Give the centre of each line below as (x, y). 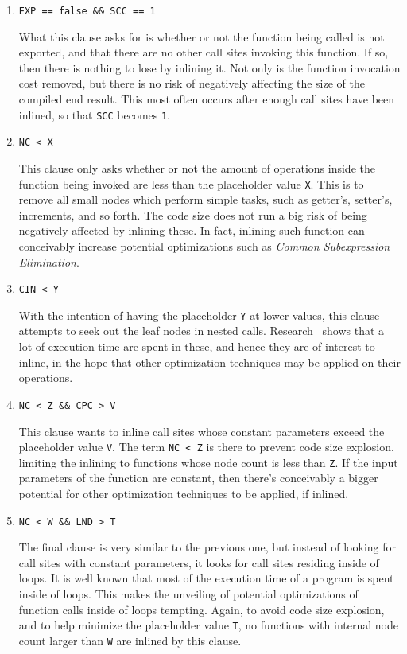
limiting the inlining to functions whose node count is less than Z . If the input (208, 462)
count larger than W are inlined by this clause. (130, 640)
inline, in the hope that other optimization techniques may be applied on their (209, 362)
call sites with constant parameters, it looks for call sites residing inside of (199, 562)
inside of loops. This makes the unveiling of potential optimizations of (188, 594)
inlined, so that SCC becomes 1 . (95, 114)
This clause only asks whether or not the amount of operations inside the (197, 167)
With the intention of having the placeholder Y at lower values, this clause (199, 315)
